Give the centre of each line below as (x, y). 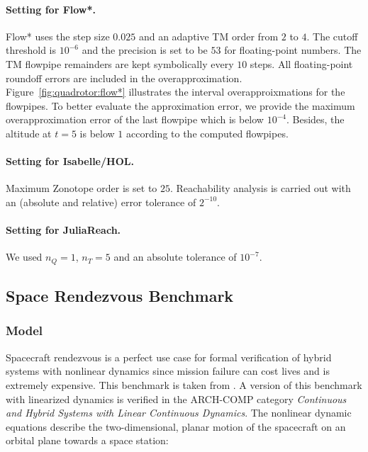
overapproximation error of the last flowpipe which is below (135, 119)
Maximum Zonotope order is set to (82, 188)
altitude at (29, 133)
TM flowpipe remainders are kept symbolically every (120, 63)
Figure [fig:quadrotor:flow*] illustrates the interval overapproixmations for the (175, 92)
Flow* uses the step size (58, 36)
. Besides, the (315, 119)
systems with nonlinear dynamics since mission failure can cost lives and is (168, 371)
